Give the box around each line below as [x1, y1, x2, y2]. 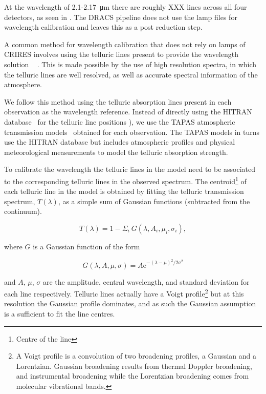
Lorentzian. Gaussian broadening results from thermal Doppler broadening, [16, 360, 252, 371]
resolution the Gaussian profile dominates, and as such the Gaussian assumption [4, 298, 256, 309]
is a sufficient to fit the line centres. [4, 308, 115, 319]
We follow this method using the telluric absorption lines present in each [4, 96, 232, 107]
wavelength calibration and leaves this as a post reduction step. [4, 22, 203, 32]
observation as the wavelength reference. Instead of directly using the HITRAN [4, 106, 252, 117]
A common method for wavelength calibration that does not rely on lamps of [4, 38, 246, 49]
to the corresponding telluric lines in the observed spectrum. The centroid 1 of [4, 174, 247, 186]
